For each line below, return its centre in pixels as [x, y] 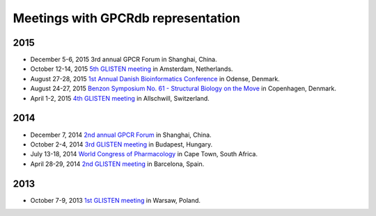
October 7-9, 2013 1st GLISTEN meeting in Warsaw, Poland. [116, 200]
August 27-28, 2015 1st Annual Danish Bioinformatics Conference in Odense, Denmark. [155, 78]
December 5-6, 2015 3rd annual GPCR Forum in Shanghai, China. [124, 60]
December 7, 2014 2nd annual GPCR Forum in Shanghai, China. [121, 135]
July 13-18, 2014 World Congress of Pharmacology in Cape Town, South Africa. [144, 154]
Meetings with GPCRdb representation [126, 18]
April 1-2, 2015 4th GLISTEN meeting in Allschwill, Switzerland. [120, 98]
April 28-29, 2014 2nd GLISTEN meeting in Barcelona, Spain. [117, 164]
